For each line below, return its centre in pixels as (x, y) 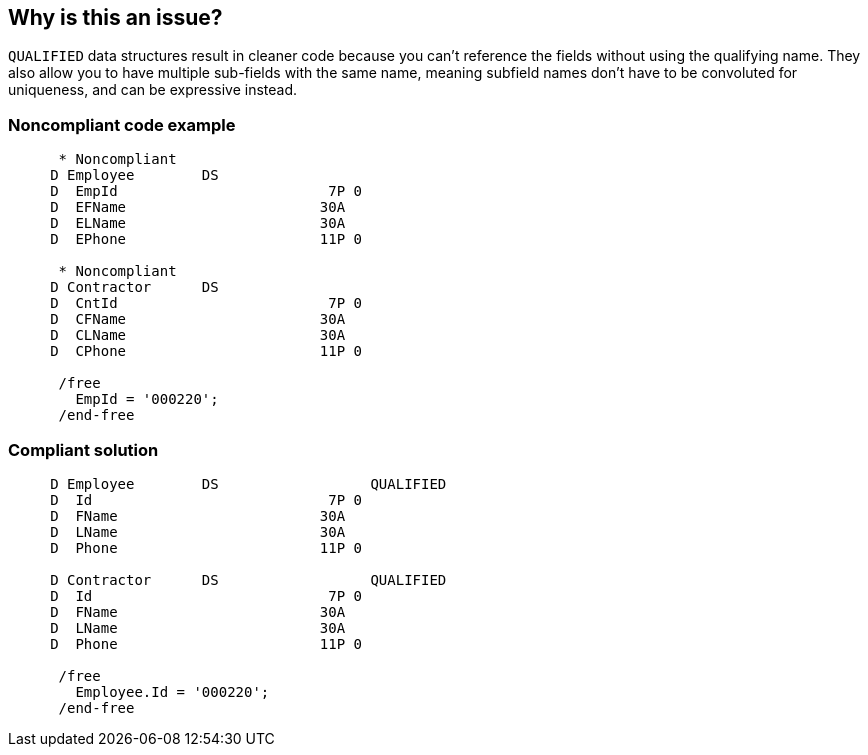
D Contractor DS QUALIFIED (248, 579)
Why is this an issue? (115, 17)
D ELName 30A (198, 223)
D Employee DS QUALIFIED (248, 483)
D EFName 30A (198, 207)
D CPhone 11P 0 (206, 351)
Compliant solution (83, 449)
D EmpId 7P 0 (206, 191)
